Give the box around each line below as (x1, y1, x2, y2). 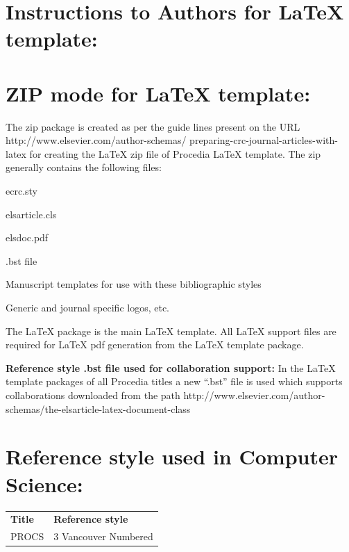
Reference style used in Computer (6, 442, 338, 471)
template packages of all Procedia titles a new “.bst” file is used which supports (6, 374, 343, 389)
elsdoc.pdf (6, 230, 49, 245)
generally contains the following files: (6, 160, 162, 174)
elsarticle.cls (6, 206, 57, 221)
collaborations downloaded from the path (6, 388, 180, 402)
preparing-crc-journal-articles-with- (189, 133, 338, 147)
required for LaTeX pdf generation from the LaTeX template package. (6, 337, 304, 352)
